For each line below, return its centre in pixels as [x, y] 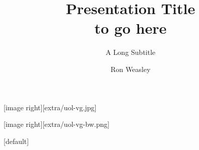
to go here [130, 28]
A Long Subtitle [130, 52]
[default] [16, 141]
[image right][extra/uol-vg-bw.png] [57, 124]
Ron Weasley [130, 69]
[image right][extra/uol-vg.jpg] [50, 107]
